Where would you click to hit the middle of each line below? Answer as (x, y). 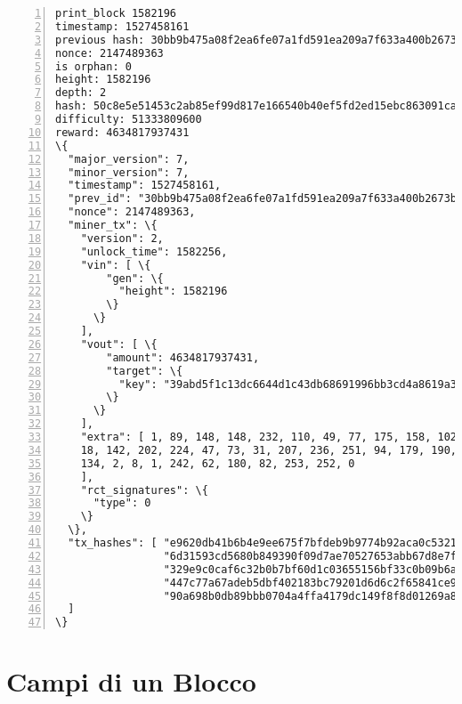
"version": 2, (122, 238)
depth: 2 (81, 93)
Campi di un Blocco (131, 681)
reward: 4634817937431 (122, 132)
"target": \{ (145, 371)
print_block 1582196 (116, 13)
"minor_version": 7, (129, 172)
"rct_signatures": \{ (144, 490)
